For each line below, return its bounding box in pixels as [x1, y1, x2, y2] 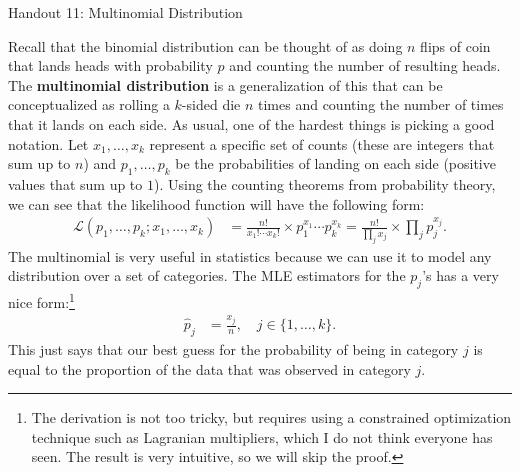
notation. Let [8, 133, 89, 154]
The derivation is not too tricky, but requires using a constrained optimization [31, 407, 512, 428]
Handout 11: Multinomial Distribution [8, 2, 243, 22]
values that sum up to [8, 173, 143, 194]
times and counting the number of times [258, 94, 504, 115]
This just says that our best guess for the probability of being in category [8, 338, 459, 359]
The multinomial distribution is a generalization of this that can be [8, 74, 443, 95]
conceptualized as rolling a [8, 94, 170, 115]
